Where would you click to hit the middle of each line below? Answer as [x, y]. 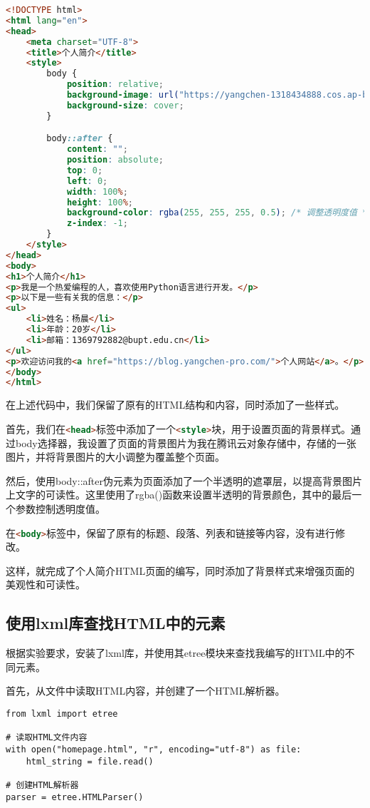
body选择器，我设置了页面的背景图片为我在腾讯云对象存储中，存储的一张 [186, 443]
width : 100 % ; [97, 191]
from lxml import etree [62, 714]
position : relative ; [115, 85]
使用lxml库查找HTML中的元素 [116, 623]
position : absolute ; [115, 160]
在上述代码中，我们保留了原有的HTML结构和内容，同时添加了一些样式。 [175, 405]
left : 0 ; [87, 181]
